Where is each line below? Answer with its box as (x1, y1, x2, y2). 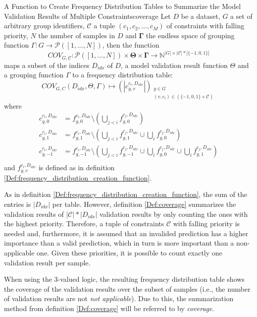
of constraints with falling (166, 20, 245, 31)
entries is (4, 199, 31, 209)
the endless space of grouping (146, 30, 235, 40)
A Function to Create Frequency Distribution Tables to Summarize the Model (4, 1, 241, 11)
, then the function (102, 40, 159, 50)
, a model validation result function (120, 60, 228, 70)
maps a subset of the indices (4, 60, 90, 70)
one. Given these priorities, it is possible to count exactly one (37, 248, 222, 257)
